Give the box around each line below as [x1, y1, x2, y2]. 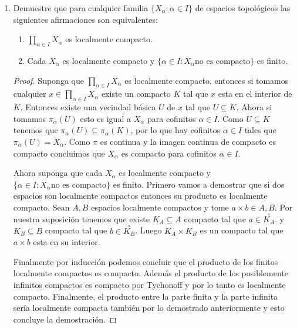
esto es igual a [80, 112, 131, 124]
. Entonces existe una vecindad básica [20, 101, 156, 113]
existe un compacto [101, 87, 171, 100]
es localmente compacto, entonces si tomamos [124, 74, 289, 86]
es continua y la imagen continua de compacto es [100, 135, 276, 147]
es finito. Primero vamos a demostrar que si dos [113, 178, 285, 190]
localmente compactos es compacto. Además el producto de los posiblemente [13, 267, 288, 279]
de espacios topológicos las [195, 2, 291, 13]
